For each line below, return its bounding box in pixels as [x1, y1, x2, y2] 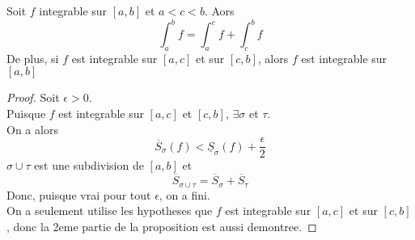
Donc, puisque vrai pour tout [6, 186, 151, 203]
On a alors [6, 120, 58, 137]
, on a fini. [159, 186, 210, 203]
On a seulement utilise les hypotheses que [6, 202, 213, 219]
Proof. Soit [6, 89, 60, 106]
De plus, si [6, 49, 59, 66]
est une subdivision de [34, 157, 144, 174]
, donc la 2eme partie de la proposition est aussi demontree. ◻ [6, 217, 317, 234]
